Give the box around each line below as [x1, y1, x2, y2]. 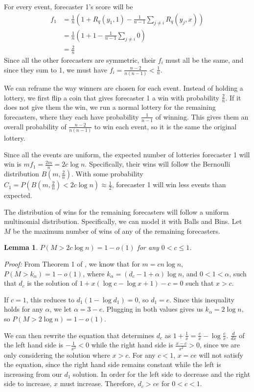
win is [4, 159, 22, 169]
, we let [49, 304, 72, 314]
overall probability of [4, 121, 67, 131]
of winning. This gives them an [155, 111, 249, 122]
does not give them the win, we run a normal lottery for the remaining [4, 102, 216, 112]
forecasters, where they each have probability [4, 111, 139, 122]
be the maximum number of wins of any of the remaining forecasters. [13, 225, 220, 236]
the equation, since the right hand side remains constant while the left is [4, 359, 221, 369]
